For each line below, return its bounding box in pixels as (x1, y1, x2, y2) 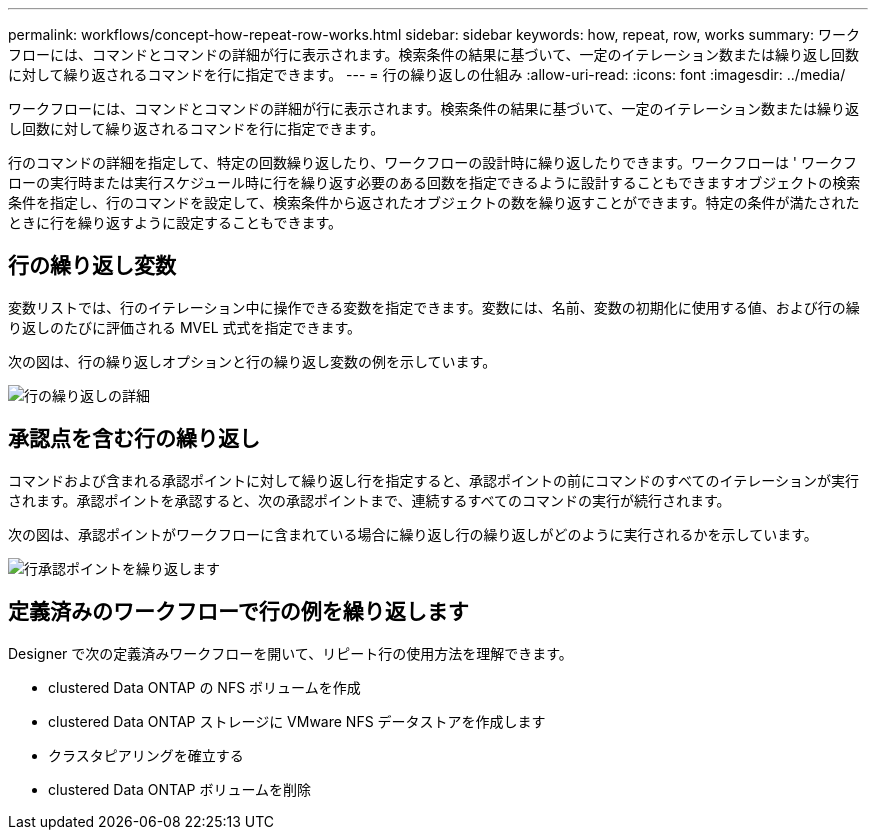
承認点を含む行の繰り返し (8, 426, 260, 452)
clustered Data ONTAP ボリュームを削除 (48, 780, 312, 798)
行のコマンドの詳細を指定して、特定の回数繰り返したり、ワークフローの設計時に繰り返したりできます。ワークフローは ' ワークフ (8, 154, 857, 171)
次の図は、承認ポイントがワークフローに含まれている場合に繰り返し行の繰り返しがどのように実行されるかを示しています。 (8, 525, 818, 543)
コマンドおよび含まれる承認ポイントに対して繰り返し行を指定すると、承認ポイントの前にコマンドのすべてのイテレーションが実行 (8, 471, 859, 489)
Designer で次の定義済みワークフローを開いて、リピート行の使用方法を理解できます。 (8, 644, 573, 662)
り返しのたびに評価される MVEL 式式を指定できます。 (8, 318, 362, 336)
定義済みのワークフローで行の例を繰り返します (8, 599, 469, 625)
